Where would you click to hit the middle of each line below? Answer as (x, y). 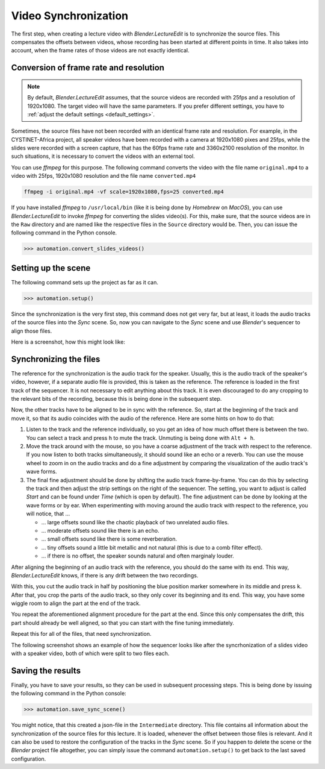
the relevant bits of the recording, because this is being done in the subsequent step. (116, 399)
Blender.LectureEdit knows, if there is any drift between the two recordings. (105, 575)
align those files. (32, 331)
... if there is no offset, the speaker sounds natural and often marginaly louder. (138, 556)
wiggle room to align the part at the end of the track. (76, 603)
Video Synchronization (70, 16)
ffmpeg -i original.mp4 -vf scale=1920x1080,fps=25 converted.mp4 (124, 192)
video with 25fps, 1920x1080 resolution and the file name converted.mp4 (104, 176)
